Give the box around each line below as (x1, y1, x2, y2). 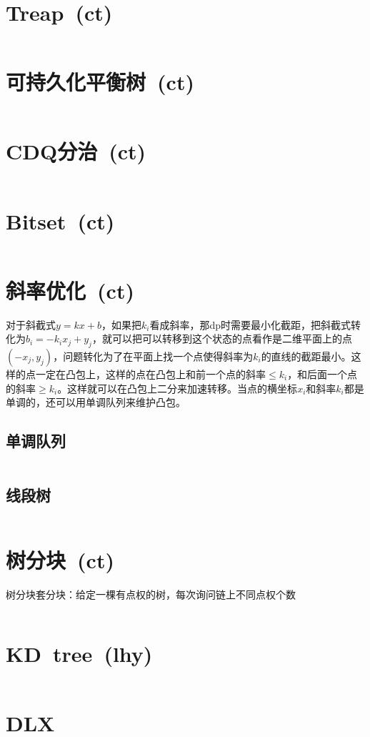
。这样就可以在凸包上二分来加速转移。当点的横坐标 (57, 380, 298, 395)
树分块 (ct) (6, 545, 114, 575)
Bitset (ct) (6, 206, 115, 235)
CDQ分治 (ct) (6, 137, 146, 166)
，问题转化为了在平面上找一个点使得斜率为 (53, 349, 254, 364)
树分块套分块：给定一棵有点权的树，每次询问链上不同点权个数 (6, 587, 296, 602)
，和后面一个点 (287, 367, 358, 382)
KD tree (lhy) (6, 639, 153, 668)
